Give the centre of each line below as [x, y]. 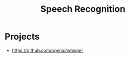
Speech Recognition [83, 9]
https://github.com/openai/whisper [47, 50]
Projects [22, 37]
